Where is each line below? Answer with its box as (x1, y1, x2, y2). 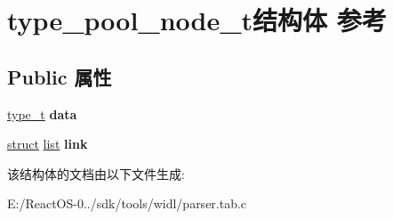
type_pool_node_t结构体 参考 (7, 2, 387, 38)
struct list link (7, 134, 88, 153)
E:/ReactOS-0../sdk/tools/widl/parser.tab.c (7, 194, 247, 213)
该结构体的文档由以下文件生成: (7, 164, 185, 182)
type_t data (7, 104, 77, 123)
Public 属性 (7, 62, 112, 90)
